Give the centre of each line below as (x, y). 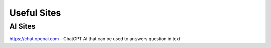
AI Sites (22, 26)
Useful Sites (35, 13)
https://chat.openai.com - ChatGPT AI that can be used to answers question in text (95, 39)
